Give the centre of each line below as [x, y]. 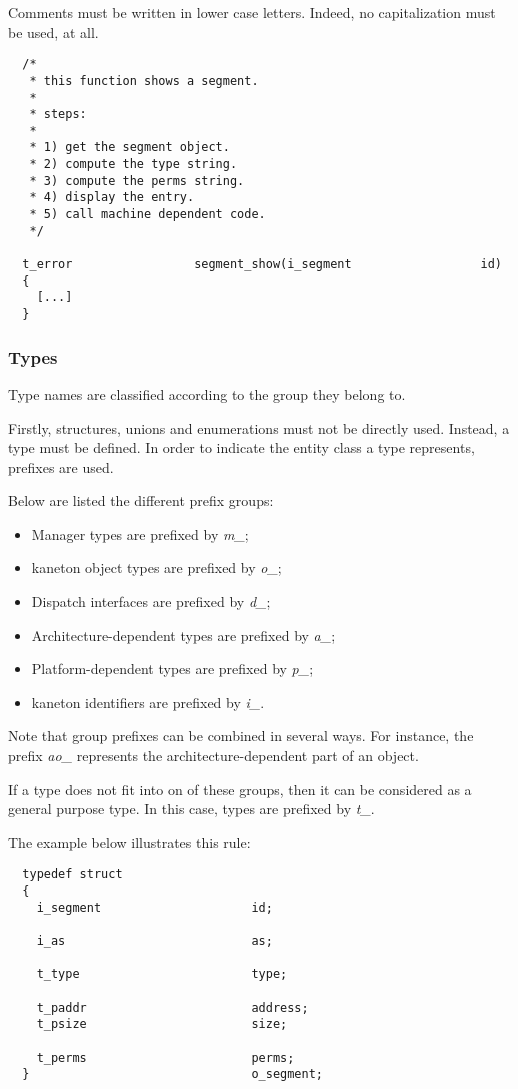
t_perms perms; [165, 1057]
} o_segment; [172, 1074]
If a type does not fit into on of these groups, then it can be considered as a [240, 788]
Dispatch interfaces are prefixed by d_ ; [151, 601]
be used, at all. [53, 31]
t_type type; [162, 974]
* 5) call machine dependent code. [147, 214]
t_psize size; [162, 1024]
